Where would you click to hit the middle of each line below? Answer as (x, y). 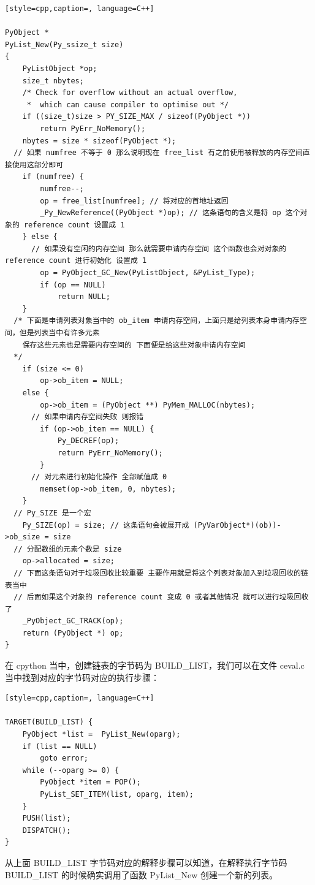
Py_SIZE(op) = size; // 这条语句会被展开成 (106, 525)
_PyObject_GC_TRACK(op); (73, 621)
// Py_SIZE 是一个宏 (52, 513)
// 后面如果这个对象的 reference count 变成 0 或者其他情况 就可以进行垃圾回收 (161, 597)
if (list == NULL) (60, 746)
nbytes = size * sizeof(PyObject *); (99, 141)
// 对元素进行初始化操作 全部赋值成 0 (99, 477)
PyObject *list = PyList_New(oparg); (101, 735)
